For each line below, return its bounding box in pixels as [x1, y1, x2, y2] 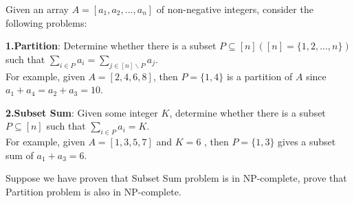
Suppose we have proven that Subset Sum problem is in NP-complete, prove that [5, 171, 347, 185]
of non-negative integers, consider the [156, 2, 313, 16]
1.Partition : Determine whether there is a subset [5, 38, 217, 53]
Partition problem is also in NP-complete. [5, 184, 181, 198]
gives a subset [278, 134, 336, 149]
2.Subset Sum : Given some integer [5, 105, 158, 119]
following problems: [5, 15, 87, 29]
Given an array [5, 2, 69, 16]
